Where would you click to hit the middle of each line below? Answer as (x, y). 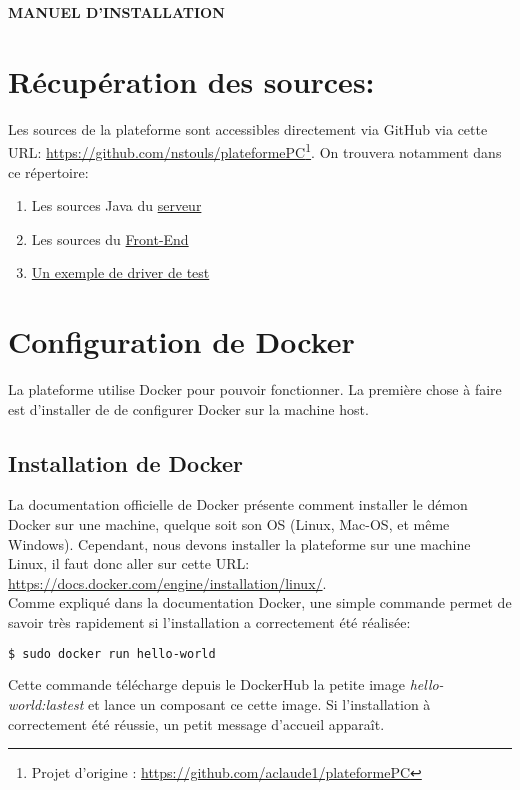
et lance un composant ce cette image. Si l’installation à (259, 704)
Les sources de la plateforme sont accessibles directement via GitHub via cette (248, 128)
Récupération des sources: (191, 80)
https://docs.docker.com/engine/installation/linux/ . (167, 582)
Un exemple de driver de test (120, 272)
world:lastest (46, 704)
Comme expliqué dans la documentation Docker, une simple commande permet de (260, 602)
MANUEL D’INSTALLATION (116, 12)
